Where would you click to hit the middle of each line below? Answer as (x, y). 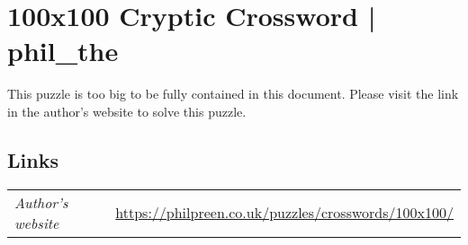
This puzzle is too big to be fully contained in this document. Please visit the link (233, 94)
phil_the (63, 51)
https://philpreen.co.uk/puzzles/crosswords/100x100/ (284, 213)
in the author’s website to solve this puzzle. (127, 111)
